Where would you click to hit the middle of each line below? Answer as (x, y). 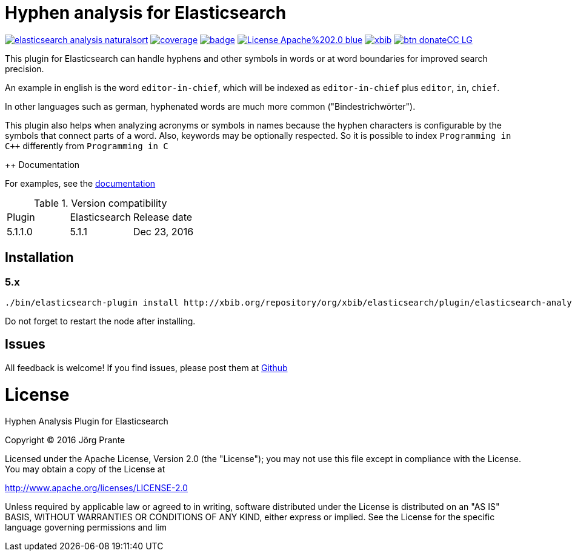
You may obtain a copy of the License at (85, 469)
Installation (39, 258)
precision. (25, 69)
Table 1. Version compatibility (100, 203)
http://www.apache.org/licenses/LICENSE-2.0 (96, 488)
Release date (163, 217)
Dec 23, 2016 (163, 231)
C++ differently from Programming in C (87, 146)
